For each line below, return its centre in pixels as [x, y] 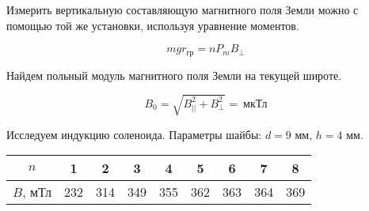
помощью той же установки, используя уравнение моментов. [153, 25]
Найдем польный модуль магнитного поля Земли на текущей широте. [174, 75]
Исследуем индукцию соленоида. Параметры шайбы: [134, 134]
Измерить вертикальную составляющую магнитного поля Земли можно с [183, 9]
